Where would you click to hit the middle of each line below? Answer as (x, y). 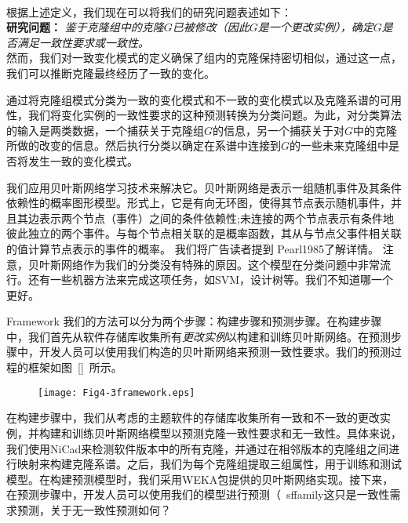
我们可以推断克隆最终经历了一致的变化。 (111, 73)
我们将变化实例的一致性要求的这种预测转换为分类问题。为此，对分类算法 (215, 115)
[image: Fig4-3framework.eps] (117, 392)
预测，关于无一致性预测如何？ (94, 509)
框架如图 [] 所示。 (75, 367)
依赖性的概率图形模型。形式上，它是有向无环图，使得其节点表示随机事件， (199, 203)
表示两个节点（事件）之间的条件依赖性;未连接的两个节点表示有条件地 (216, 218)
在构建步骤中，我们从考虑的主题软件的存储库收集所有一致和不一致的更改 (193, 418)
